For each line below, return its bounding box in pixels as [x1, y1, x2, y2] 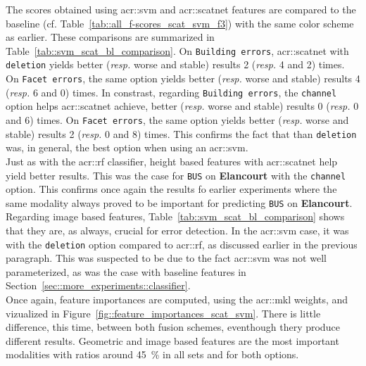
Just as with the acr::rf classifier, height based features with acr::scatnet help [6, 153, 338, 168]
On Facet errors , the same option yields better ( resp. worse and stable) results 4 [6, 71, 360, 86]
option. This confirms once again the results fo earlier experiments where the [6, 182, 337, 196]
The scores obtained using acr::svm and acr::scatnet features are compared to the [6, 2, 356, 16]
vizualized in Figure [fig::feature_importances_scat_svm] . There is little [6, 305, 321, 320]
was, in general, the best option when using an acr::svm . [6, 140, 248, 155]
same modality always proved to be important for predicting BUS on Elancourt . [6, 195, 353, 210]
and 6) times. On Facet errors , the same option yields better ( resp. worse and [6, 113, 349, 127]
